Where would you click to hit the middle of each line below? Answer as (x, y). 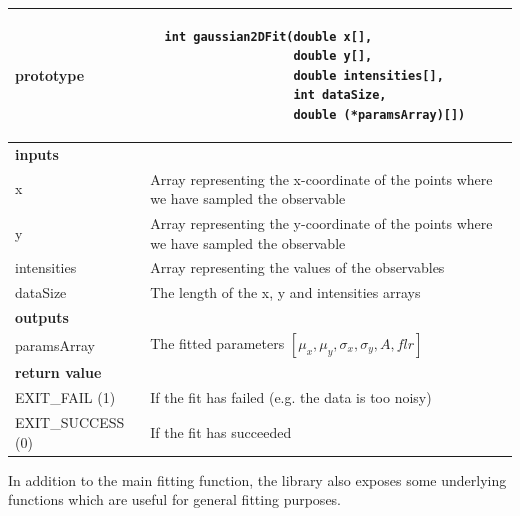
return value (58, 372)
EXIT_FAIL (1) (65, 397)
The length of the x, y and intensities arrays (285, 292)
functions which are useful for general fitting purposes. (175, 499)
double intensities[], (368, 75)
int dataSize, (340, 95)
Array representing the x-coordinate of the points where (321, 178)
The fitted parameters (217, 342)
